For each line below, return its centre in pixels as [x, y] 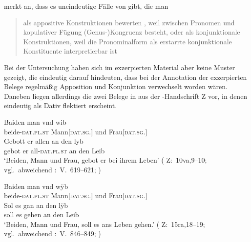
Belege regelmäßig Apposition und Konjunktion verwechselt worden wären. [116, 86]
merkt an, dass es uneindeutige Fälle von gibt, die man [86, 6]
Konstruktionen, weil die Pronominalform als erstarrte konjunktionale [127, 41]
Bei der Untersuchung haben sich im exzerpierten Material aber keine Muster [120, 67]
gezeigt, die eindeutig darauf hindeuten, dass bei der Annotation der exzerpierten [125, 77]
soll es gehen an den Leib [42, 214]
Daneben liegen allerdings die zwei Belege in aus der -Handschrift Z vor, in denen [126, 96]
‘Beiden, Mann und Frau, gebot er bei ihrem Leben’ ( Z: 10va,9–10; [105, 160]
